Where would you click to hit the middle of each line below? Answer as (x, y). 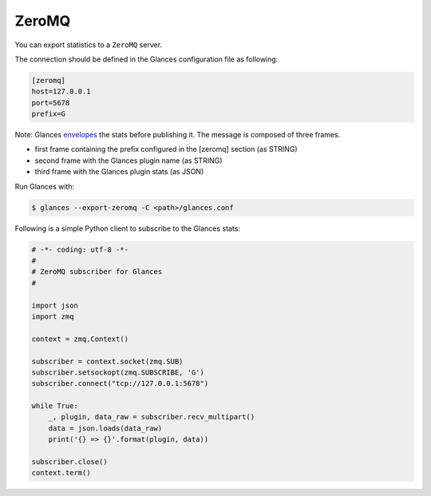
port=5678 (51, 103)
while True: (55, 406)
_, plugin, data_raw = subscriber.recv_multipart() (152, 417)
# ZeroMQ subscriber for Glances (97, 272)
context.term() (61, 473)
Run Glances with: (45, 186)
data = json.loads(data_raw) (105, 428)
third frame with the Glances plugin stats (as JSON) (119, 172)
